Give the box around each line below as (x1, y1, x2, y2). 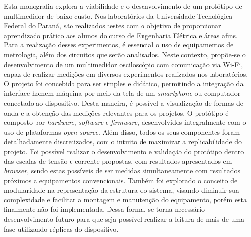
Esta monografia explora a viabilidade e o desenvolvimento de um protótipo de (4, 1, 242, 11)
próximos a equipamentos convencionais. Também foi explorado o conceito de (4, 175, 238, 185)
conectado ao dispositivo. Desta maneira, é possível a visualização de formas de (4, 97, 243, 108)
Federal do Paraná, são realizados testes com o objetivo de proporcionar (4, 20, 221, 31)
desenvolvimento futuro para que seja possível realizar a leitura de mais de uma (4, 214, 245, 224)
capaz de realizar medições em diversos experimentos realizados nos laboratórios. (4, 69, 248, 79)
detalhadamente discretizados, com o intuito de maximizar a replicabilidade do (4, 136, 242, 147)
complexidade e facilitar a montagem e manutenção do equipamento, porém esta (4, 194, 247, 204)
